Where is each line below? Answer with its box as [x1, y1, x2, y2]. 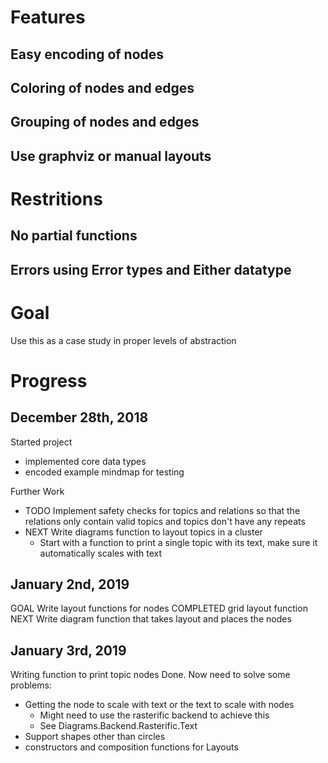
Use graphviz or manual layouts [10, 147, 212, 165]
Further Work [10, 485, 65, 497]
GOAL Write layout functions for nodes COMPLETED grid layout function [10, 602, 308, 615]
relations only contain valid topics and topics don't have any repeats [24, 515, 306, 527]
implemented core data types [24, 455, 147, 467]
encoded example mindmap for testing [24, 466, 185, 478]
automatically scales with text [39, 547, 163, 559]
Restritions [10, 187, 103, 210]
